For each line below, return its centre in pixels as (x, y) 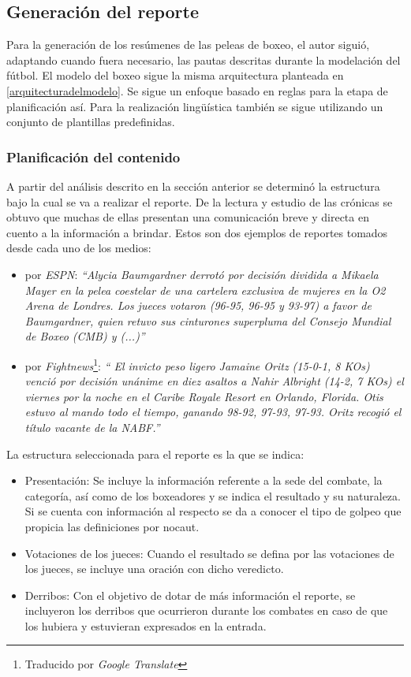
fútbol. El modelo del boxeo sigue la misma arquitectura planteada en (175, 75)
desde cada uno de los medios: (79, 248)
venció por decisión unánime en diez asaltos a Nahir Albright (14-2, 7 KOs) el (214, 381)
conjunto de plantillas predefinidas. (91, 122)
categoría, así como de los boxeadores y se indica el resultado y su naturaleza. (213, 495)
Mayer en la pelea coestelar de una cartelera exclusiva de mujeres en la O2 (205, 290)
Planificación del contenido (93, 156)
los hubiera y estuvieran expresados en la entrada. (146, 625)
